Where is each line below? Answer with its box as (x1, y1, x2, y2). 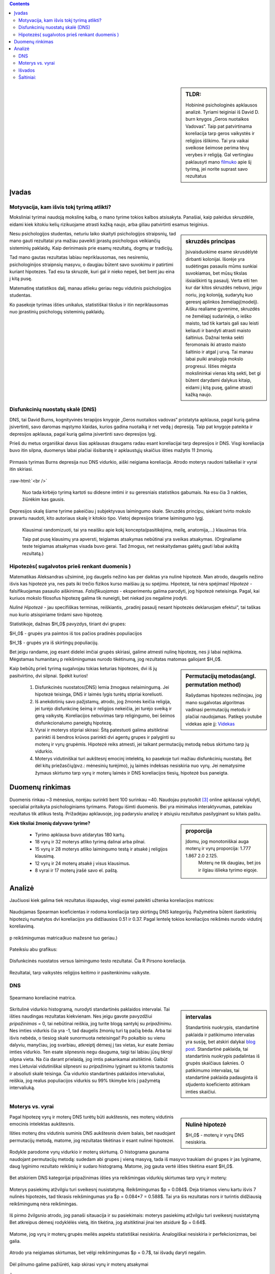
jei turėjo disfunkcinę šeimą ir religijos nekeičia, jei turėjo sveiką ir (35, 706, 172, 712)
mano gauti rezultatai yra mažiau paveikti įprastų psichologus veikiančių (9, 237, 160, 244)
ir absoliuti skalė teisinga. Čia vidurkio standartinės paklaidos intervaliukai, (9, 1070, 166, 1076)
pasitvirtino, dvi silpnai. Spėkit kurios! (9, 673, 88, 679)
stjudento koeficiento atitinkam (185, 1081, 251, 1087)
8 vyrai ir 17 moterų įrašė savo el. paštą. (35, 867, 118, 873)
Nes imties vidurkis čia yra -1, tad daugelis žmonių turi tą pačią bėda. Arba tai (9, 1027, 172, 1034)
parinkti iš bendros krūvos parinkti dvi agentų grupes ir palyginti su (35, 734, 175, 740)
